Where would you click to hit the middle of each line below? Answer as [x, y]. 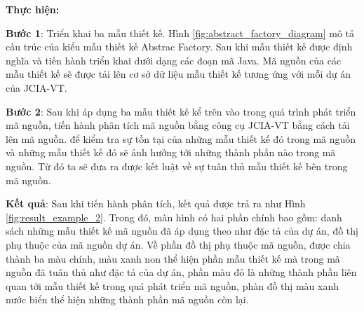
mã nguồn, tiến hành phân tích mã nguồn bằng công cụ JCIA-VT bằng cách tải [178, 125]
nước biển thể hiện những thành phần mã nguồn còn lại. [127, 299]
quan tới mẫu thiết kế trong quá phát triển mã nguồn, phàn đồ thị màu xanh [172, 285]
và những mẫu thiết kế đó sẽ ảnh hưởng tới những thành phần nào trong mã [171, 152]
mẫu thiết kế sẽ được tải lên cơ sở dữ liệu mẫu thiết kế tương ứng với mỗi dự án [178, 74]
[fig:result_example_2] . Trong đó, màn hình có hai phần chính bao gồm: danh [174, 217]
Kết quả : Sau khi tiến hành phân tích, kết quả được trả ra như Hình [156, 203]
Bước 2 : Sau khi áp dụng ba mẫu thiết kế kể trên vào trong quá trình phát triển [181, 111]
